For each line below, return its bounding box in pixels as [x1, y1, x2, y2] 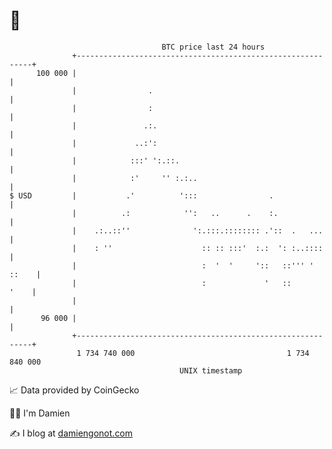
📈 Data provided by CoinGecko [9, 384, 140, 396]
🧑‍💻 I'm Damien [9, 407, 71, 419]
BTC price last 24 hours [161, 42, 266, 52]
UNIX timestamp [179, 365, 243, 376]
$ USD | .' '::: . [9, 190, 274, 201]
